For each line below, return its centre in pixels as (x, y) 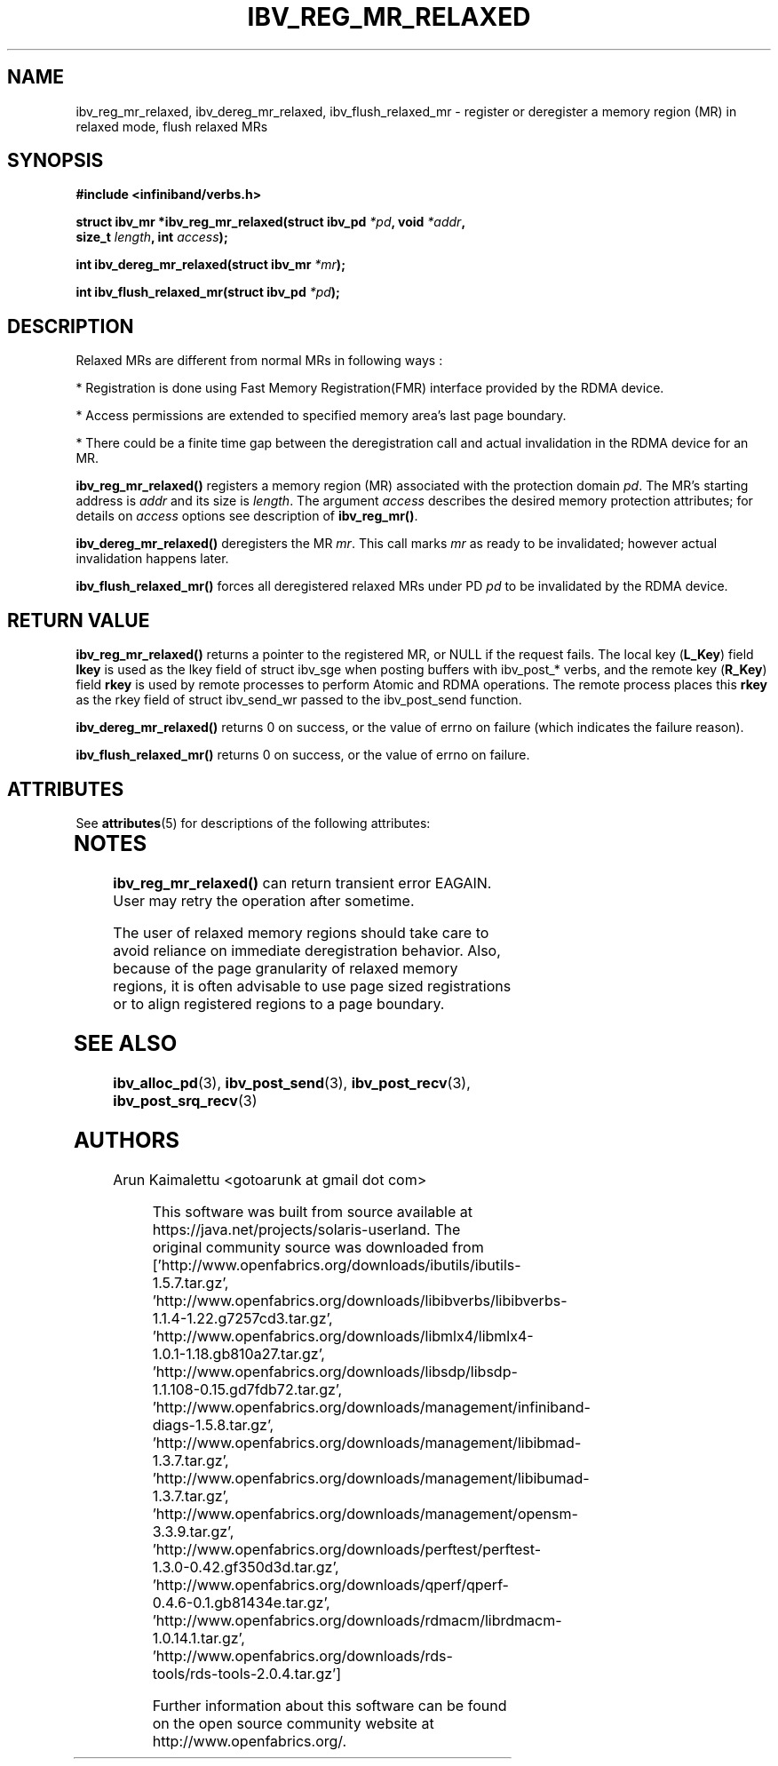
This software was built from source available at (312, 1211)
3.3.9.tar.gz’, (193, 1531)
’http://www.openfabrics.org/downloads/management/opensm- (365, 1513)
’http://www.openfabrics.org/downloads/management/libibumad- (371, 1478)
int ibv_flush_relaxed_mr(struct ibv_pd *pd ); (208, 292)
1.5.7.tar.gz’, (191, 1282)
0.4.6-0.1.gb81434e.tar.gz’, (241, 1602)
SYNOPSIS (56, 161)
